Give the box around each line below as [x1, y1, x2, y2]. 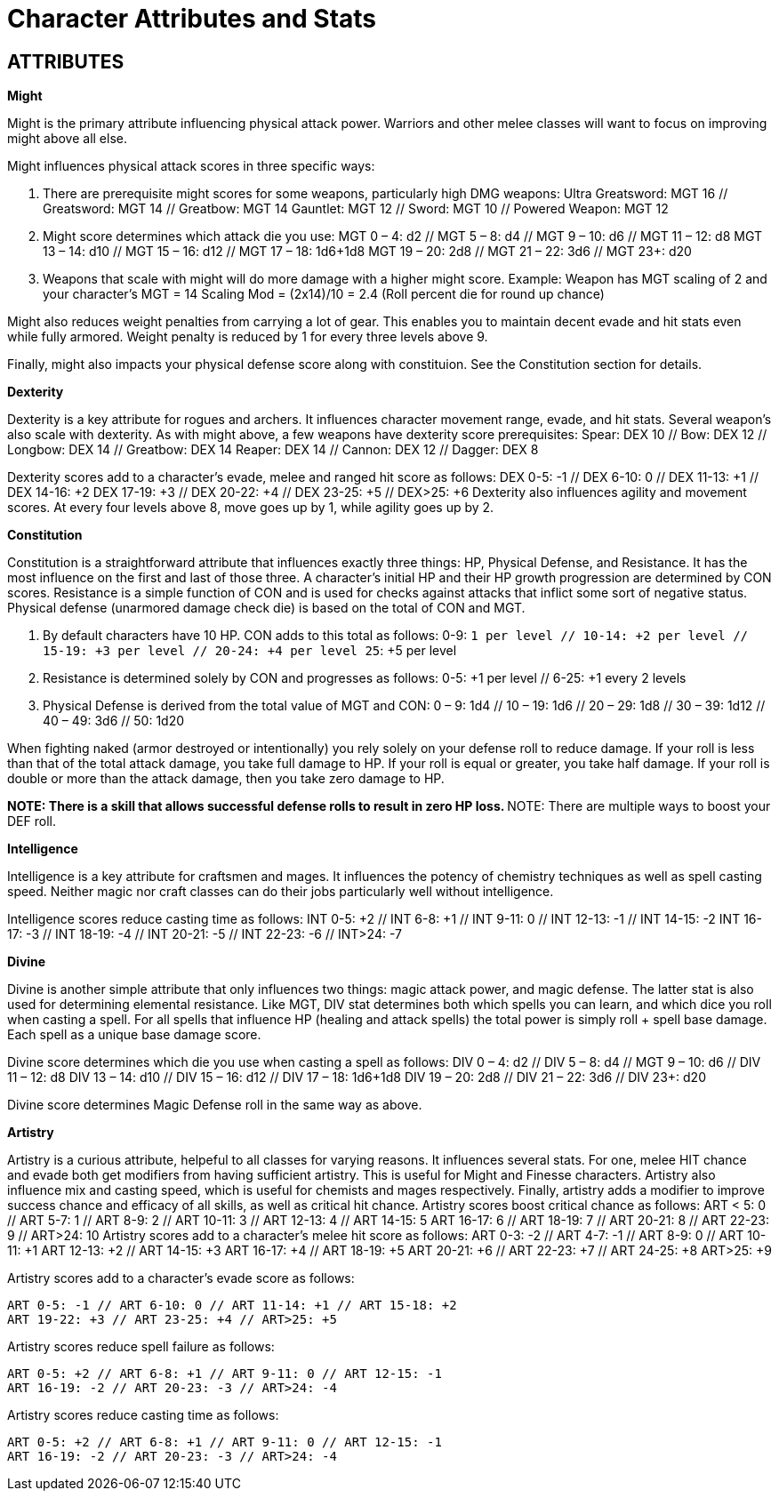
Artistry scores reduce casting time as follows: [7, 1407, 279, 1423]
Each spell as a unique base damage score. [7, 1027, 261, 1043]
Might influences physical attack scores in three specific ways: [7, 158, 375, 174]
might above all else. [7, 131, 128, 147]
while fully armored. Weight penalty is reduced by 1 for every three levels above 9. [7, 329, 488, 345]
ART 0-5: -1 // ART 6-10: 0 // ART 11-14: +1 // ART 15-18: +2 [7, 1298, 457, 1313]
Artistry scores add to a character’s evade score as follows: [7, 1270, 355, 1286]
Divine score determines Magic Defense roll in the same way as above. [7, 1097, 422, 1113]
